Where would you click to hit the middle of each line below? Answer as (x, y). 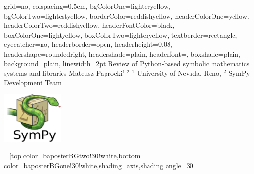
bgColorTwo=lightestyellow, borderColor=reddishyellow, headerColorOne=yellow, (127, 15)
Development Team (33, 82)
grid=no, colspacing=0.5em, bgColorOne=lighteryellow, (87, 6)
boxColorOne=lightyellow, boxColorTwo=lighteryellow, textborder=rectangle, (121, 34)
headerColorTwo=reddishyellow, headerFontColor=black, (89, 25)
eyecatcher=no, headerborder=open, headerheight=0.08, (88, 44)
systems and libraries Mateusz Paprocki (63, 73)
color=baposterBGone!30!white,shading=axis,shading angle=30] (100, 165)
